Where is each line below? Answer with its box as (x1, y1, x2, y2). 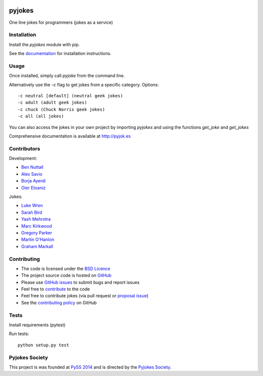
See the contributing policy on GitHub (21, 300, 97, 305)
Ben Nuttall (21, 164, 44, 170)
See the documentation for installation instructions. (9, 51, 112, 56)
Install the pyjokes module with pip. (9, 41, 80, 47)
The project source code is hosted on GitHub (21, 272, 112, 278)
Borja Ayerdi (21, 178, 46, 184)
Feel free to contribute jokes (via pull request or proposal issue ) (21, 293, 149, 299)
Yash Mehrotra (21, 216, 51, 222)
